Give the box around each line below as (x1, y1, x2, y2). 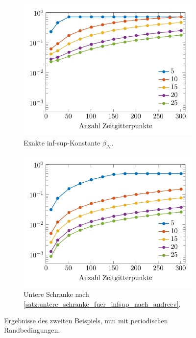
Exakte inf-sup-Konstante (24, 137, 100, 147)
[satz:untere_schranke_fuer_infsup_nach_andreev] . (24, 298, 181, 309)
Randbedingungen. (4, 325, 60, 335)
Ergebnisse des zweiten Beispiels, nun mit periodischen (4, 315, 168, 325)
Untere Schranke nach (24, 289, 89, 299)
